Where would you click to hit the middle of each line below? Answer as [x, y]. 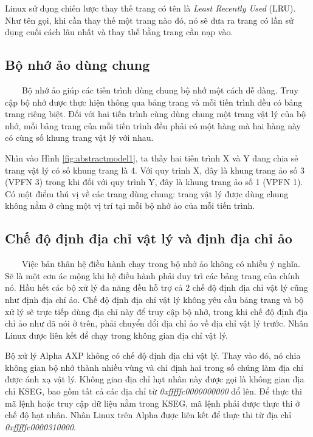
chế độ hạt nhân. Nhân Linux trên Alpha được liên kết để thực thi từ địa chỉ [148, 415]
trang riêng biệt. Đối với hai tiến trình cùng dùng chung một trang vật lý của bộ [156, 114]
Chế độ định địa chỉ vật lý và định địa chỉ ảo [149, 238]
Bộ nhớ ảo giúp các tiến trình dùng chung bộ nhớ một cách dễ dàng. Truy [160, 90]
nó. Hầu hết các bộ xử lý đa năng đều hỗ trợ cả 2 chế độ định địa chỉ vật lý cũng [156, 287]
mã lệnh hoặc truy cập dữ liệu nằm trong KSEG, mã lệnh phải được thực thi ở [152, 403]
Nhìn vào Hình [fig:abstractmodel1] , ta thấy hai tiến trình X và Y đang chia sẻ [152, 158]
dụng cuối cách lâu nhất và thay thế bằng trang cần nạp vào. [119, 32]
